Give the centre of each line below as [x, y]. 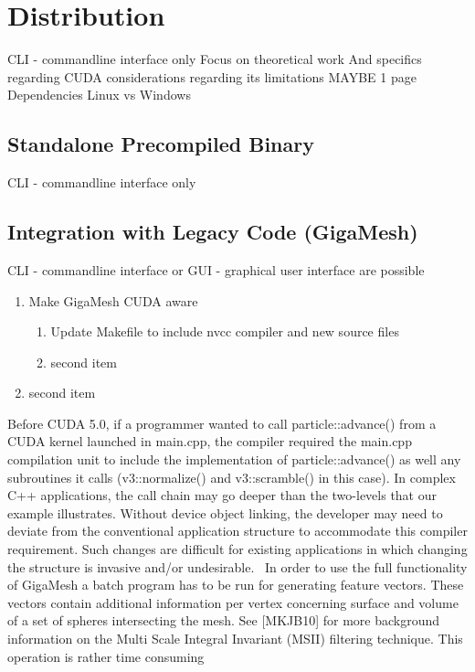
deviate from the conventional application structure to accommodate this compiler [237, 531]
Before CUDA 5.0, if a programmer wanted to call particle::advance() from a [222, 423]
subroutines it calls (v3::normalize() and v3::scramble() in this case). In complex [232, 477]
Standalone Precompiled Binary [161, 144]
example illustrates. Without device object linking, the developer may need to [225, 512]
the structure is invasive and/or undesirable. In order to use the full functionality [237, 566]
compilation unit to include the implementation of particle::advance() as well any [234, 459]
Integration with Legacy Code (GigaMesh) [213, 232]
